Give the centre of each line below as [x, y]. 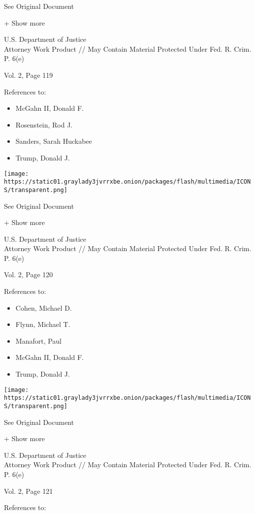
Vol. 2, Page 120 [29, 274]
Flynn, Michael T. [43, 324]
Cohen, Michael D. [44, 307]
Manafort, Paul [39, 340]
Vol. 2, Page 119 [29, 75]
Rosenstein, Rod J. [44, 124]
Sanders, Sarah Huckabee [54, 141]
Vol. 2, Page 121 [29, 491]
